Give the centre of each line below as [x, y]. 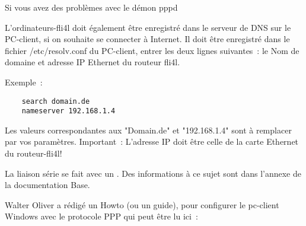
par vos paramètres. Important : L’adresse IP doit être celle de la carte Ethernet [152, 141]
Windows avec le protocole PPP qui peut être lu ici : [101, 216]
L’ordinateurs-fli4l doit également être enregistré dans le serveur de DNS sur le [148, 27]
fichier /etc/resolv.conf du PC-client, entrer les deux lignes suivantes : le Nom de [152, 50]
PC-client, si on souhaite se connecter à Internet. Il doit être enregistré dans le [147, 39]
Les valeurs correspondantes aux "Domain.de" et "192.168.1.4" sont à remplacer [148, 130]
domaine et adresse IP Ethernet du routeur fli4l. [93, 62]
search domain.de [56, 101]
